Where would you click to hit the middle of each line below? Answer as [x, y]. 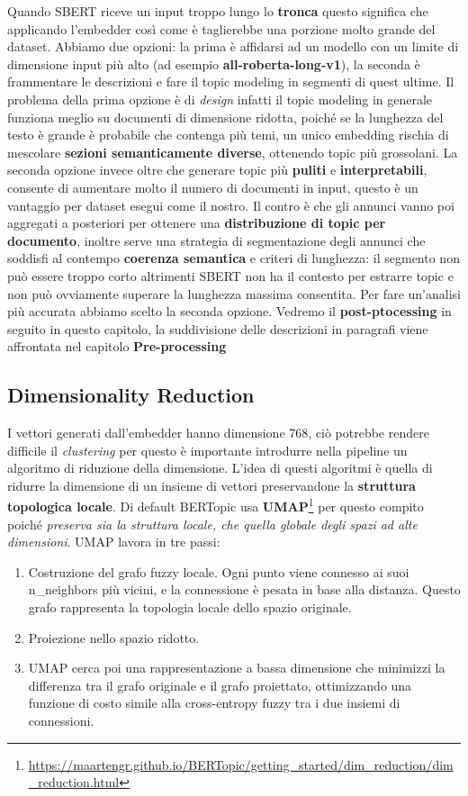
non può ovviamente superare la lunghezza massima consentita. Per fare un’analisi [234, 293]
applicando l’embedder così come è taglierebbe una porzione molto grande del [221, 28]
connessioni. [61, 721]
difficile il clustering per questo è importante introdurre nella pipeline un [207, 450]
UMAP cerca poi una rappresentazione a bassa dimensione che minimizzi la [237, 668]
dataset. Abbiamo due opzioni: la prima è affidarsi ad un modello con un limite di [233, 46]
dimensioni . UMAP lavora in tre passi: [114, 542]
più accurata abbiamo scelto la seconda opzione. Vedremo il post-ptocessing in [229, 311]
